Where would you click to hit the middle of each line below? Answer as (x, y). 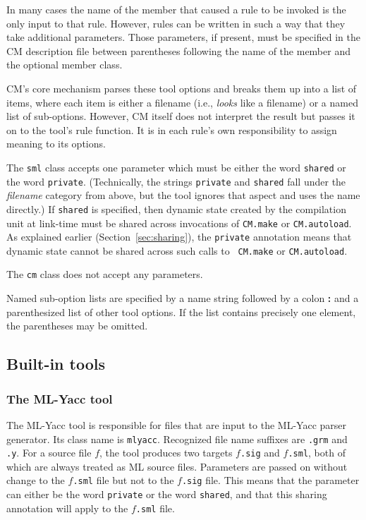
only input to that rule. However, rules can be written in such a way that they (176, 23)
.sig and (260, 453)
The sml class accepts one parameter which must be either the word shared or (176, 167)
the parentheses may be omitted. (77, 326)
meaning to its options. (56, 144)
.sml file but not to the (123, 480)
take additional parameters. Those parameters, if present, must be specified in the (183, 37)
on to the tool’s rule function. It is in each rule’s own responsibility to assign (172, 129)
